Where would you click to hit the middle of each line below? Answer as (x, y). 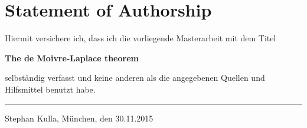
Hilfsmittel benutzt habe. (50, 89)
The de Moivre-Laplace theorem (72, 58)
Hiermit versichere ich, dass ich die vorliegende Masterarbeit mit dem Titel (141, 38)
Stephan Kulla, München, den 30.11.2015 (79, 118)
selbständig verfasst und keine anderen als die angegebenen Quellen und (135, 78)
